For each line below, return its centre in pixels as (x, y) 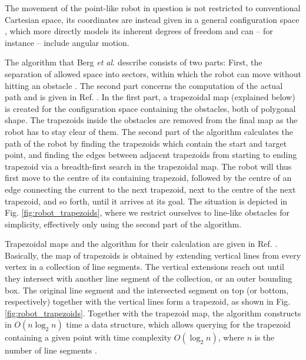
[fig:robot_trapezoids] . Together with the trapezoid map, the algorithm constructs (153, 313)
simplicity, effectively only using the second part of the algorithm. (123, 224)
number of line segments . (51, 350)
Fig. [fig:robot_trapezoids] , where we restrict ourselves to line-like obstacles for (147, 212)
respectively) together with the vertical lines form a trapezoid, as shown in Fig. (148, 301)
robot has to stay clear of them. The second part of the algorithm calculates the (149, 131)
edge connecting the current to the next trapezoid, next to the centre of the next (150, 189)
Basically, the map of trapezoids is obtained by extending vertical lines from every (153, 255)
